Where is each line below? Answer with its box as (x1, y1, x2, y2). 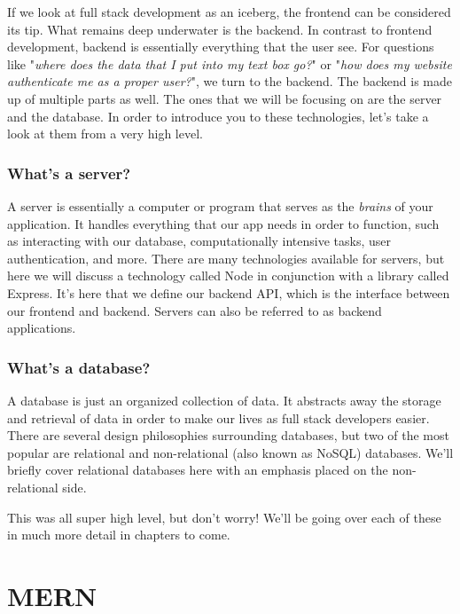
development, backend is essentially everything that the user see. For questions (7, 37, 434, 56)
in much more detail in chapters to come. (7, 525, 230, 544)
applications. (7, 319, 76, 337)
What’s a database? (7, 356, 151, 378)
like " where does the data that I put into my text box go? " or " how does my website (7, 54, 452, 73)
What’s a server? (7, 161, 131, 184)
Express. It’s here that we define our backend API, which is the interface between (7, 283, 450, 302)
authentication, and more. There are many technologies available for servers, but (7, 248, 445, 267)
